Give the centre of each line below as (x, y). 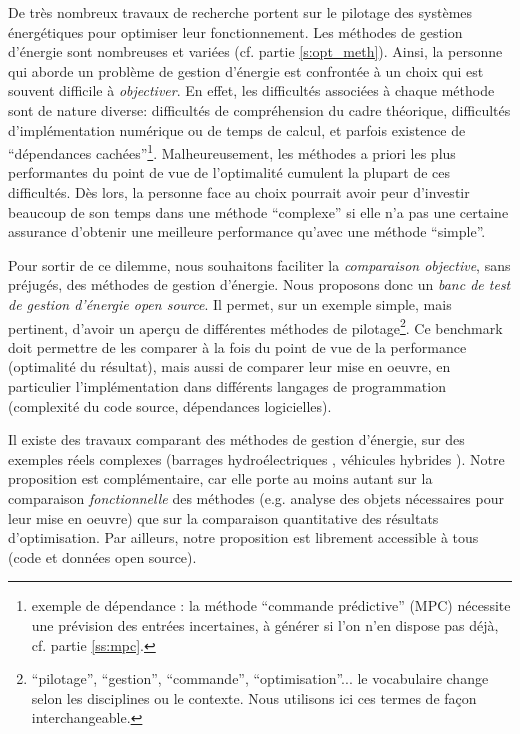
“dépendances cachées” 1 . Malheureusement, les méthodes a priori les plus (232, 151)
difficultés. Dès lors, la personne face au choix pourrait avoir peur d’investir (239, 192)
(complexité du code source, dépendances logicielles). (170, 405)
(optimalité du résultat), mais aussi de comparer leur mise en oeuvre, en (229, 366)
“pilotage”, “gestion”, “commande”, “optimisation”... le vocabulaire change (260, 678)
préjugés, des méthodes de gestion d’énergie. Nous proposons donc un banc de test (259, 284)
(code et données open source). (102, 556)
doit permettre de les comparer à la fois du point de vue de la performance (237, 346)
